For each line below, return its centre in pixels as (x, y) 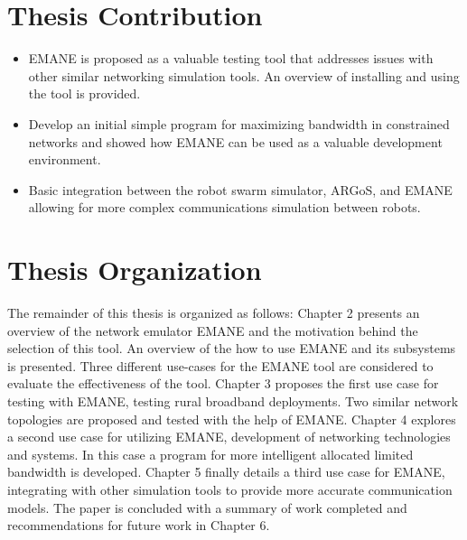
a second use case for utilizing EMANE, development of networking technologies (229, 437)
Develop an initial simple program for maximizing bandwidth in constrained (239, 123)
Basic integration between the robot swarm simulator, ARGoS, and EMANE (240, 189)
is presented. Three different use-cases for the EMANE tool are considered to (220, 365)
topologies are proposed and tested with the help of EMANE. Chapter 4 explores (232, 419)
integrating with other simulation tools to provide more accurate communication (230, 489)
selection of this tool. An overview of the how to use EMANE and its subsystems (232, 348)
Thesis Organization (135, 270)
